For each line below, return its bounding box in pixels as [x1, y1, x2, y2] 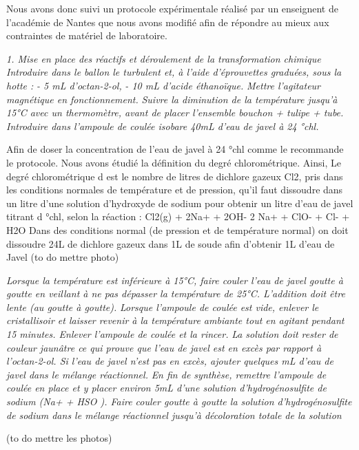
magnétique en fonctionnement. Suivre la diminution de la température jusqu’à [6, 92, 338, 106]
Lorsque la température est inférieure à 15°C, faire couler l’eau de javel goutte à [6, 272, 343, 287]
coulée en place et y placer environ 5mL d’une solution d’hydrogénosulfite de [6, 381, 327, 395]
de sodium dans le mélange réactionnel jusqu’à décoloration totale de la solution [6, 407, 342, 422]
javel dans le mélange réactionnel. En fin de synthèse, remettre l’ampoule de [6, 367, 327, 381]
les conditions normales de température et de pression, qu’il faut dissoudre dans [6, 182, 343, 197]
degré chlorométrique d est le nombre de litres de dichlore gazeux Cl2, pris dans [6, 169, 343, 183]
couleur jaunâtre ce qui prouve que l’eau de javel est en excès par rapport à [6, 340, 322, 354]
